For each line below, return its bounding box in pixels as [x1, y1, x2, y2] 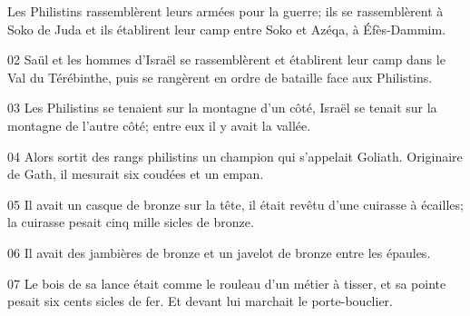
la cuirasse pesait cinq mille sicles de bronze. [7, 212, 254, 232]
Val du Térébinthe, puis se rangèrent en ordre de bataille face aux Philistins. [7, 67, 433, 86]
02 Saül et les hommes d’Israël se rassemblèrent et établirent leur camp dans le [7, 50, 446, 69]
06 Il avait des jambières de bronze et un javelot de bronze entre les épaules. [7, 242, 431, 262]
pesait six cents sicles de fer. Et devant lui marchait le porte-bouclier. [7, 291, 393, 311]
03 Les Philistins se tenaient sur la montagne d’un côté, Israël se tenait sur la [7, 98, 437, 117]
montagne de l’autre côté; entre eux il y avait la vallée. [7, 115, 311, 134]
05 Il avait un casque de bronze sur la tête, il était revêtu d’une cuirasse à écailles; [7, 194, 464, 213]
